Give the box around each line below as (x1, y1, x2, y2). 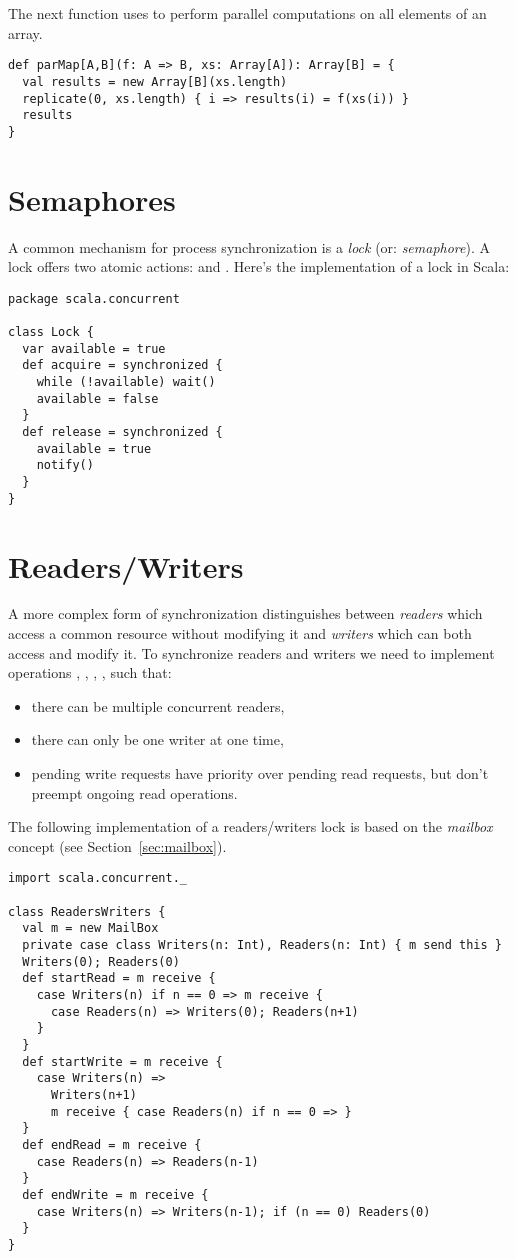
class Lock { (8, 325, 94, 340)
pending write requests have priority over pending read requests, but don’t (31, 763, 489, 783)
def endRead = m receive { (22, 1137, 202, 1152)
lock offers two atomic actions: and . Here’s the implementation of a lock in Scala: (8, 256, 510, 277)
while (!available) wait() (36, 375, 216, 390)
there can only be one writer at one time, (31, 729, 284, 750)
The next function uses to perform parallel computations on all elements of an (8, 3, 487, 23)
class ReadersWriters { (8, 904, 166, 919)
